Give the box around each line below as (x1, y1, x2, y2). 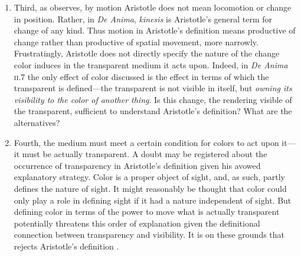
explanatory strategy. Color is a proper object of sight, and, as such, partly (14, 171, 285, 183)
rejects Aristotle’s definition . (14, 240, 119, 252)
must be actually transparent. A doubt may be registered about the (22, 148, 267, 160)
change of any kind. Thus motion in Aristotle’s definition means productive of (14, 24, 296, 36)
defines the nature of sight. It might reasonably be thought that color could (14, 182, 287, 194)
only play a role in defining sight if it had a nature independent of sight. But (14, 194, 292, 206)
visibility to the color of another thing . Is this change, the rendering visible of (14, 93, 292, 105)
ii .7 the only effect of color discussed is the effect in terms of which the (14, 70, 269, 82)
